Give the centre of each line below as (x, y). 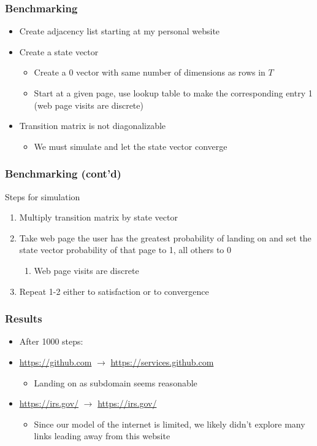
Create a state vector (59, 51)
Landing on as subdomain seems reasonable (116, 382)
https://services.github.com (162, 362)
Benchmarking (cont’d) (63, 174)
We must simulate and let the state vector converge (131, 146)
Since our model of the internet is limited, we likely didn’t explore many (170, 424)
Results (24, 319)
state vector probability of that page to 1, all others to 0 (125, 250)
